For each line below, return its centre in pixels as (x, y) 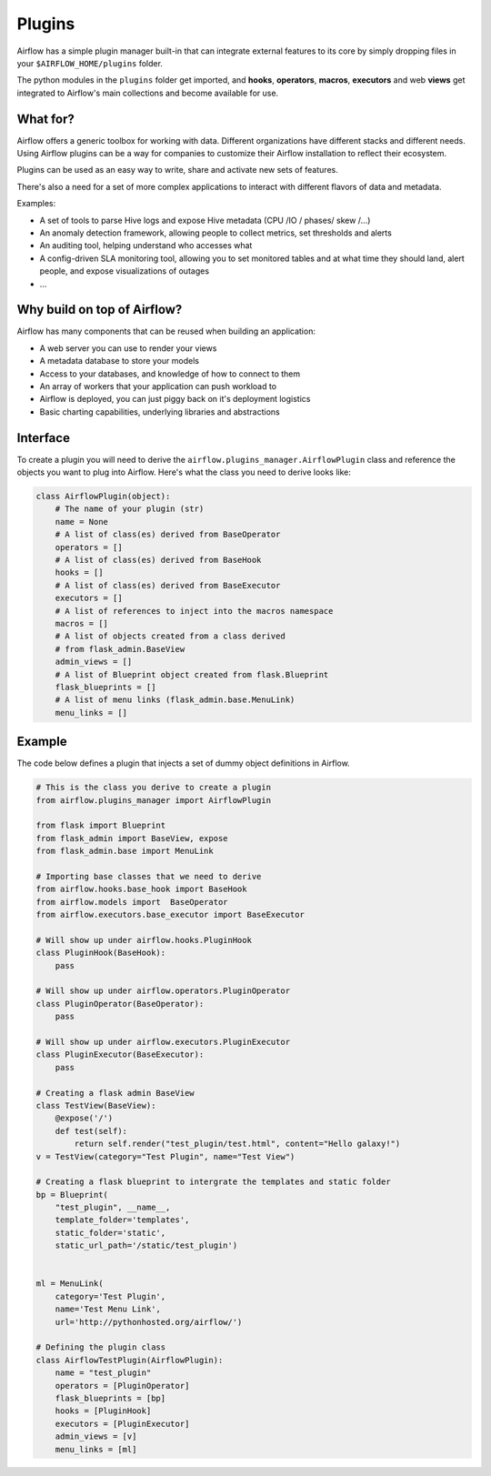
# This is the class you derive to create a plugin (154, 788)
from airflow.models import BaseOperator (132, 902)
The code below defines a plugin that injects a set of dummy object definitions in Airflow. (183, 763)
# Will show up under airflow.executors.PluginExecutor (163, 1042)
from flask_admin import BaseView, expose (132, 838)
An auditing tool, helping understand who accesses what (146, 246)
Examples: (36, 204)
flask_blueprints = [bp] (110, 1398)
